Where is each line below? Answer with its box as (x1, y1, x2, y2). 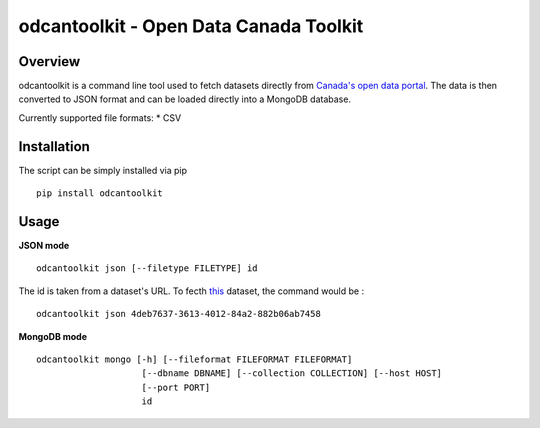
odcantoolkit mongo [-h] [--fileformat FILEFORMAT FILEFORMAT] (36, 354, 353, 365)
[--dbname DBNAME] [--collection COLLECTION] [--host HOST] (141, 368, 443, 379)
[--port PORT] (141, 381, 211, 393)
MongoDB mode (18, 330, 87, 342)
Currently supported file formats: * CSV (18, 111, 182, 124)
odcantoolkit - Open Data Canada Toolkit (18, 15, 364, 37)
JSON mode (18, 240, 70, 252)
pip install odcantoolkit (36, 188, 164, 199)
